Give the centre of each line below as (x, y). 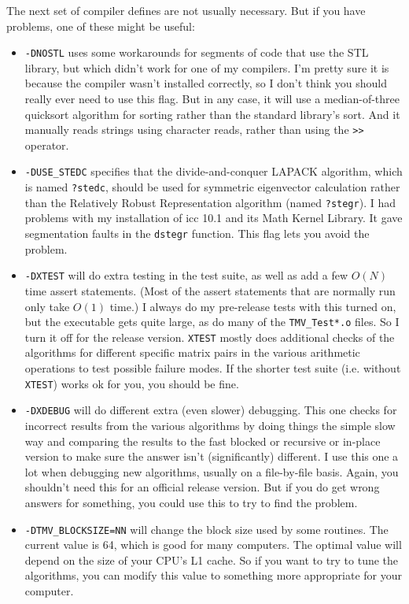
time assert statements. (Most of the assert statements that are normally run (210, 290)
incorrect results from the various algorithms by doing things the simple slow (210, 425)
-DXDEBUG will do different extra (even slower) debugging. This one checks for (211, 410)
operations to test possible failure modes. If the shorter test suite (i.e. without (213, 368)
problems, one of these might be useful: (101, 26)
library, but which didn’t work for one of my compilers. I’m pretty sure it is (207, 67)
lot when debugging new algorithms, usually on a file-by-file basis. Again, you (212, 471)
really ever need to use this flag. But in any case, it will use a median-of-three (212, 99)
